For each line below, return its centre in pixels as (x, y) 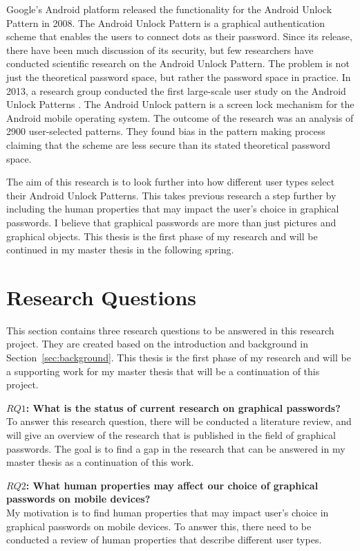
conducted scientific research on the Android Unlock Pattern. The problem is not (178, 63)
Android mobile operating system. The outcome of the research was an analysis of (180, 117)
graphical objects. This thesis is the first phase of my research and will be (162, 236)
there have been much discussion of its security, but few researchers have (160, 49)
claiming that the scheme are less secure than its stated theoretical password (168, 144)
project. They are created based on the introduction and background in (158, 344)
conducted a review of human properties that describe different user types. (164, 540)
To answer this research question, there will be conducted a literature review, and (179, 421)
